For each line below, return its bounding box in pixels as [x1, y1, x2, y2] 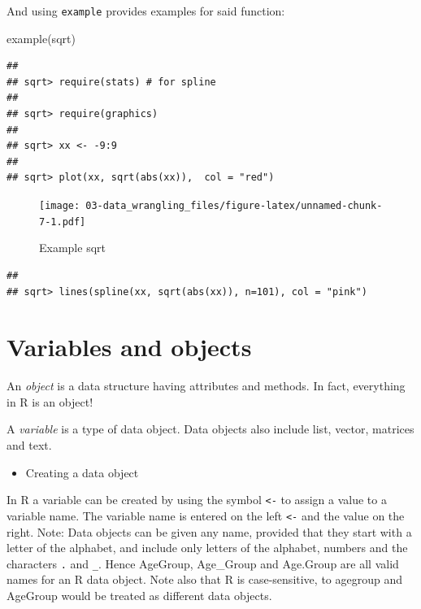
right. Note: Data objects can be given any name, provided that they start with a [7, 523, 412, 540]
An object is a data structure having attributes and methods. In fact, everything [7, 377, 406, 394]
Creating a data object [25, 463, 139, 481]
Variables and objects [7, 330, 252, 363]
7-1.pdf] [39, 215, 86, 228]
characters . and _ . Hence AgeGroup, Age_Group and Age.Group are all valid [7, 555, 399, 572]
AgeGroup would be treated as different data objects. [7, 586, 272, 603]
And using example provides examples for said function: [7, 2, 285, 19]
